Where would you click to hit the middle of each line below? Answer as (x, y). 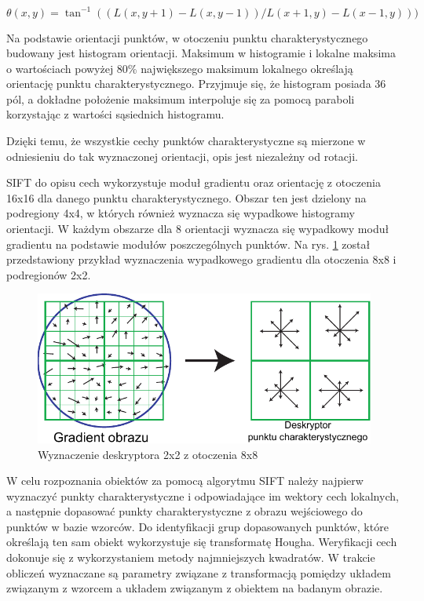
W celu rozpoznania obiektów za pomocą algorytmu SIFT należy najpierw (185, 481)
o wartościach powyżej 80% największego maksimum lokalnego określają (180, 68)
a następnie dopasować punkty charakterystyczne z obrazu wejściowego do (185, 511)
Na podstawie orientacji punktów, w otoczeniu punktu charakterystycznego (187, 37)
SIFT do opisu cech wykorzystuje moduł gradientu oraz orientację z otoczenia (194, 182)
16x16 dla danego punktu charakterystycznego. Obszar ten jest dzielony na (186, 197)
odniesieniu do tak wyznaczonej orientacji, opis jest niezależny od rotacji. (182, 156)
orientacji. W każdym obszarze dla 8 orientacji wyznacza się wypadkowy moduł (198, 229)
